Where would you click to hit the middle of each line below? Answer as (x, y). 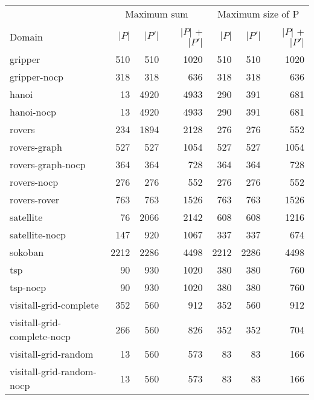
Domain (26, 36)
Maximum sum (157, 14)
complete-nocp (40, 336)
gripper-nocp (37, 77)
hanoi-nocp (33, 112)
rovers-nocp (34, 182)
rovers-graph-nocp (48, 164)
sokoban (27, 252)
